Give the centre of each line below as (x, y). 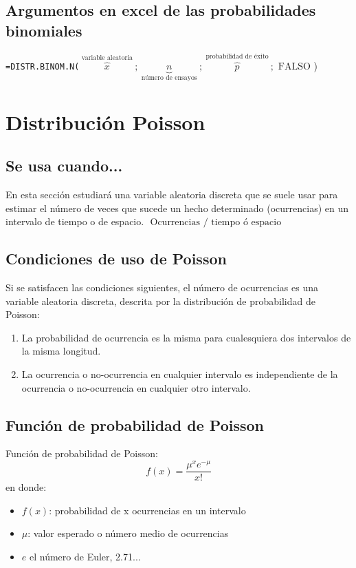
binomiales (44, 30)
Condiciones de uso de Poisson (116, 259)
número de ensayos (169, 77)
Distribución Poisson (105, 122)
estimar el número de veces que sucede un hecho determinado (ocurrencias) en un (177, 208)
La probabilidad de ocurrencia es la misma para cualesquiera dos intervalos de (186, 337)
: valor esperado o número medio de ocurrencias (128, 533)
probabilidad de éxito (237, 57)
